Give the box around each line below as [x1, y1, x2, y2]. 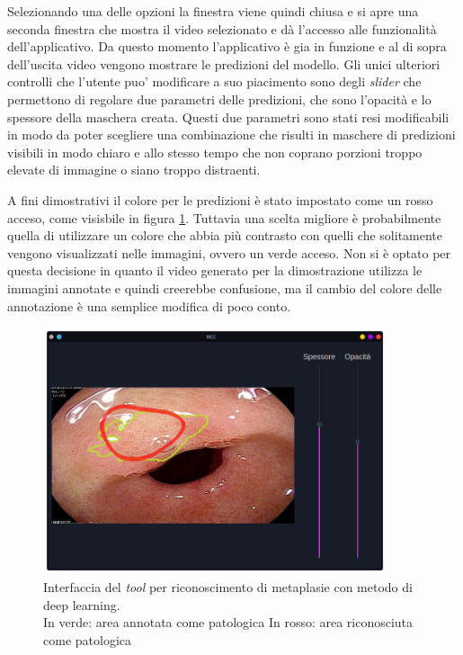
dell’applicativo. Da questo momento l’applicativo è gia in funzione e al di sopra [7, 37, 447, 56]
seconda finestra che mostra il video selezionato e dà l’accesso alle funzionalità [7, 19, 437, 38]
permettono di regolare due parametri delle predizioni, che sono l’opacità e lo [7, 89, 432, 108]
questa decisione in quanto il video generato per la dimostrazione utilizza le [7, 261, 423, 280]
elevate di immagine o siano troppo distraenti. [7, 160, 261, 179]
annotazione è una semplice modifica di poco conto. [7, 296, 291, 315]
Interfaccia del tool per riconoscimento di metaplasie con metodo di [43, 577, 413, 596]
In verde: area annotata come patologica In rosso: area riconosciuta [43, 613, 414, 632]
